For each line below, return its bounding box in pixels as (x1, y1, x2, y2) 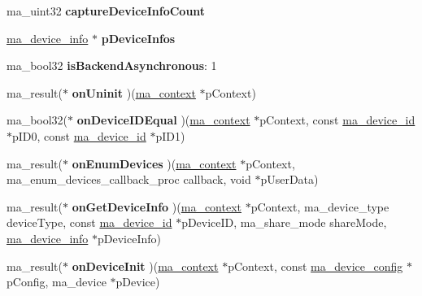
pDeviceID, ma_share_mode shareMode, (181, 214, 387, 231)
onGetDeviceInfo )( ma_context (72, 198, 241, 215)
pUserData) (260, 171, 319, 188)
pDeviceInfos (101, 29, 176, 46)
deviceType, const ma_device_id (7, 214, 172, 231)
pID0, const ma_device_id (12, 127, 146, 144)
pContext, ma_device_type (250, 198, 389, 215)
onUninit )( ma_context (72, 84, 196, 101)
